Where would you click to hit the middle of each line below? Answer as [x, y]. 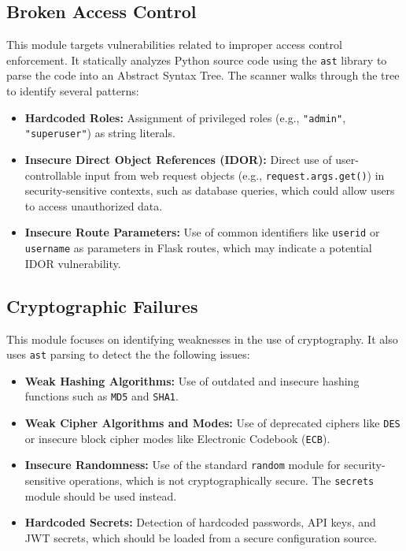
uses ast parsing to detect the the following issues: [128, 354]
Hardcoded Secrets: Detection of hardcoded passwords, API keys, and [200, 522]
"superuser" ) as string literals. [100, 133]
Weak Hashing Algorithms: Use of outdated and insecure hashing [192, 380]
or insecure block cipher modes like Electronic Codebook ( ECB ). [177, 438]
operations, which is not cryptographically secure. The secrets [221, 480]
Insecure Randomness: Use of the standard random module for [183, 465]
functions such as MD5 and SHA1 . [101, 396]
